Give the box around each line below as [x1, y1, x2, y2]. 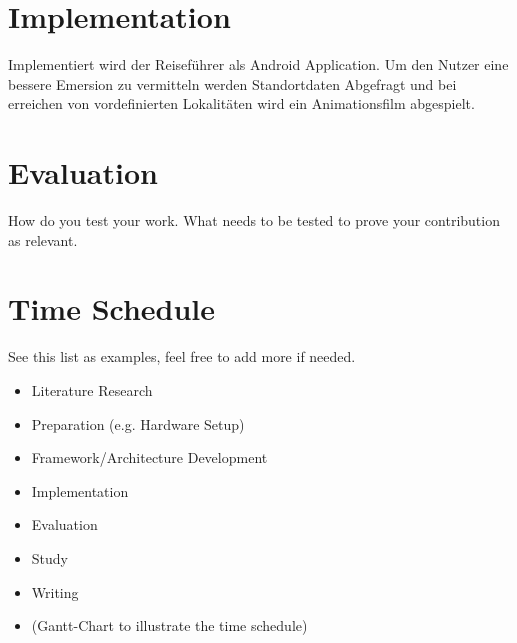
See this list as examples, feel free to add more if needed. [8, 346, 356, 367]
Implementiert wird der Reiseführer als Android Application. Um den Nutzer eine [8, 54, 509, 75]
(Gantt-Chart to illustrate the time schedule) [31, 615, 308, 636]
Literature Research [31, 379, 153, 400]
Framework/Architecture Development [31, 447, 268, 468]
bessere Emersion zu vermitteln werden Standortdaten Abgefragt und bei [8, 73, 457, 94]
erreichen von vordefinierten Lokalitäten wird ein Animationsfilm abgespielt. [8, 93, 475, 114]
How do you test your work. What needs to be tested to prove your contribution [8, 210, 500, 231]
